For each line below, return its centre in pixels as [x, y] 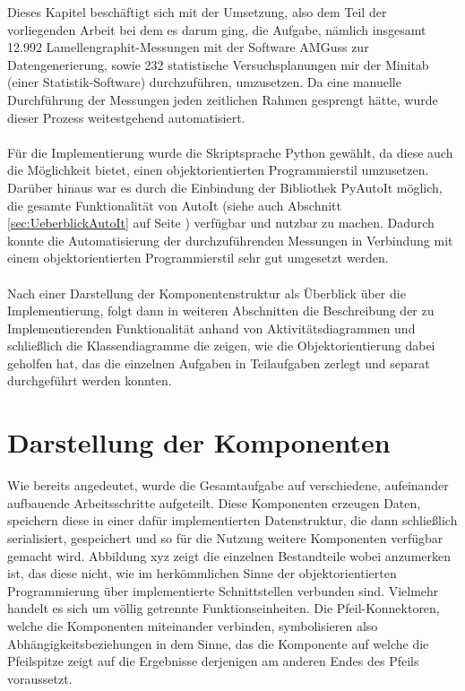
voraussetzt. [40, 678]
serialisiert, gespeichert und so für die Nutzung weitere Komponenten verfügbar [225, 537]
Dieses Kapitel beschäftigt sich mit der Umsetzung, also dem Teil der [197, 12]
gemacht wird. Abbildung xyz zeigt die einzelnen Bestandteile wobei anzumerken [229, 555]
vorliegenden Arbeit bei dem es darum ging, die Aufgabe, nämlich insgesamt [217, 29]
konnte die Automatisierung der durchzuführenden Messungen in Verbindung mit [230, 240]
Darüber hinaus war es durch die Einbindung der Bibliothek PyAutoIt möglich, [225, 187]
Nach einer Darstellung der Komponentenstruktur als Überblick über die [207, 293]
